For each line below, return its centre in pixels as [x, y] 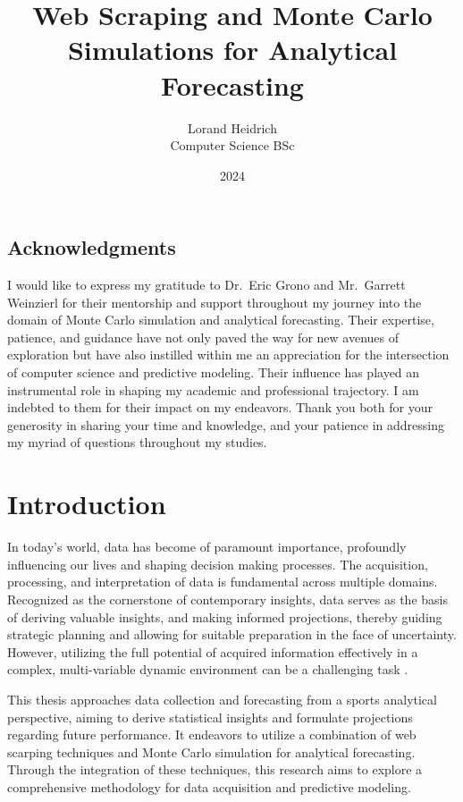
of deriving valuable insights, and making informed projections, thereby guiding [225, 616]
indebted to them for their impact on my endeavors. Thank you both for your [220, 407]
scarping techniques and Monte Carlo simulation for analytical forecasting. [211, 751]
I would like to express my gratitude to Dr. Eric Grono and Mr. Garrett [206, 285]
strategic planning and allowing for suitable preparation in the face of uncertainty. [232, 634]
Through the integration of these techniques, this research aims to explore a [215, 769]
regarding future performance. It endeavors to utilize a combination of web [212, 734]
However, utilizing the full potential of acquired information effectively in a [213, 651]
